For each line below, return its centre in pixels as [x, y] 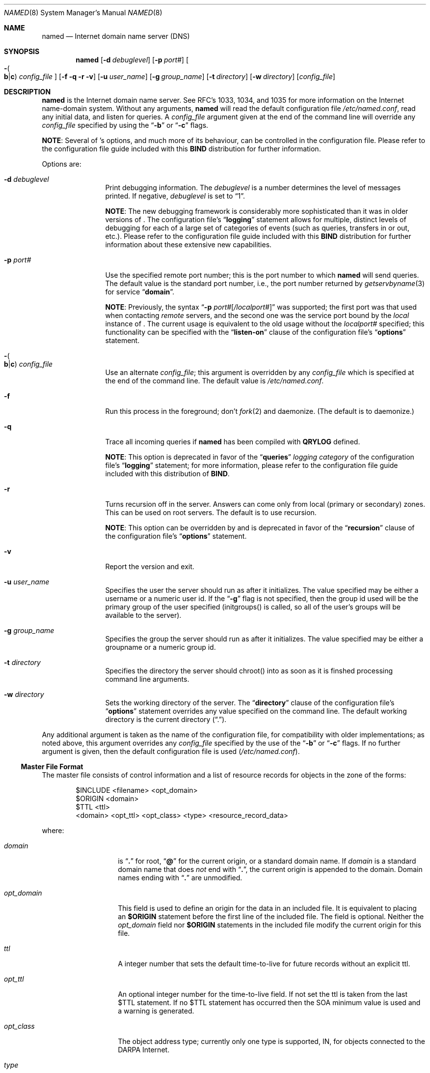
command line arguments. [147, 679]
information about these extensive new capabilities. [188, 245]
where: [53, 830]
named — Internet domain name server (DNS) [116, 36]
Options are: [62, 164]
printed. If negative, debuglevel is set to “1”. [175, 196]
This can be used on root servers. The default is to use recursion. [211, 512]
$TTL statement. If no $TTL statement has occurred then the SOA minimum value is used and [269, 1002]
